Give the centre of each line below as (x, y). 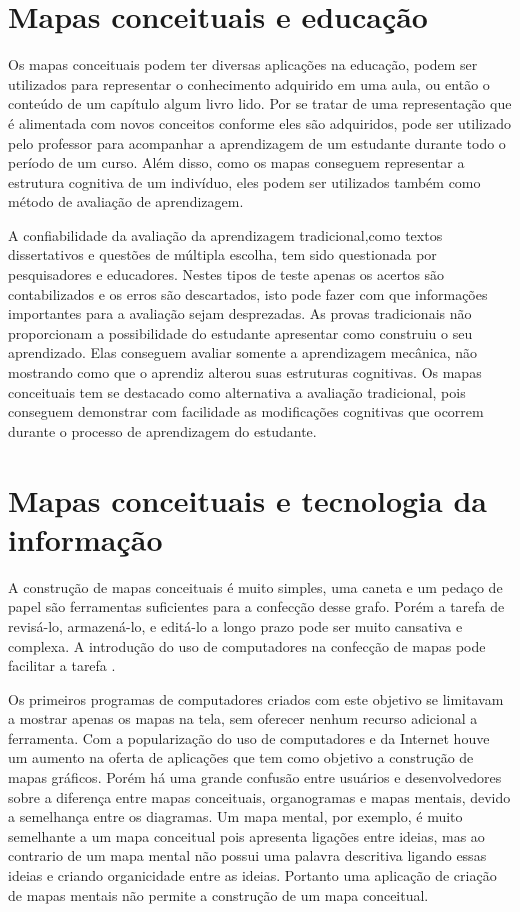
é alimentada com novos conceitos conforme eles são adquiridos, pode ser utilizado (259, 122)
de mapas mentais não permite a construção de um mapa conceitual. (218, 894)
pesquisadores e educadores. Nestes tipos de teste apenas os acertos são (226, 274)
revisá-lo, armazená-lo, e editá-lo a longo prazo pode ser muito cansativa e (235, 625)
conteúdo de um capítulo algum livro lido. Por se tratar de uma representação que (260, 103)
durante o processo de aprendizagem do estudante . (162, 430)
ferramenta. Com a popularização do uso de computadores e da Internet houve (249, 737)
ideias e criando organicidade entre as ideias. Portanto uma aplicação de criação (252, 875)
